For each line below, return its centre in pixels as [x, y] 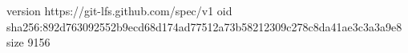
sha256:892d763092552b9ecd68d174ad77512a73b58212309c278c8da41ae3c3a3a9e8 [204, 26]
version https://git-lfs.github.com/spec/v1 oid [119, 10]
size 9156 [28, 42]
